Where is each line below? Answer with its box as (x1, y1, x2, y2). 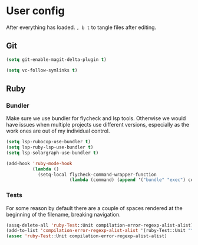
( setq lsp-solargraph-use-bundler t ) (6, 150, 99, 156)
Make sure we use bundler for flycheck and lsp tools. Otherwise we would (6, 115, 186, 122)
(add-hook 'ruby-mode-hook (6, 160, 72, 166)
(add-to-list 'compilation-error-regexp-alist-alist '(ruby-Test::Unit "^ (6, 228, 194, 234)
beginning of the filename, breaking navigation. (6, 211, 121, 218)
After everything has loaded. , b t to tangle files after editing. (6, 24, 157, 31)
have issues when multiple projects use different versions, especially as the (6, 121, 190, 128)
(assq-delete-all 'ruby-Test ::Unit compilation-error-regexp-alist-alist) (6, 222, 194, 228)
